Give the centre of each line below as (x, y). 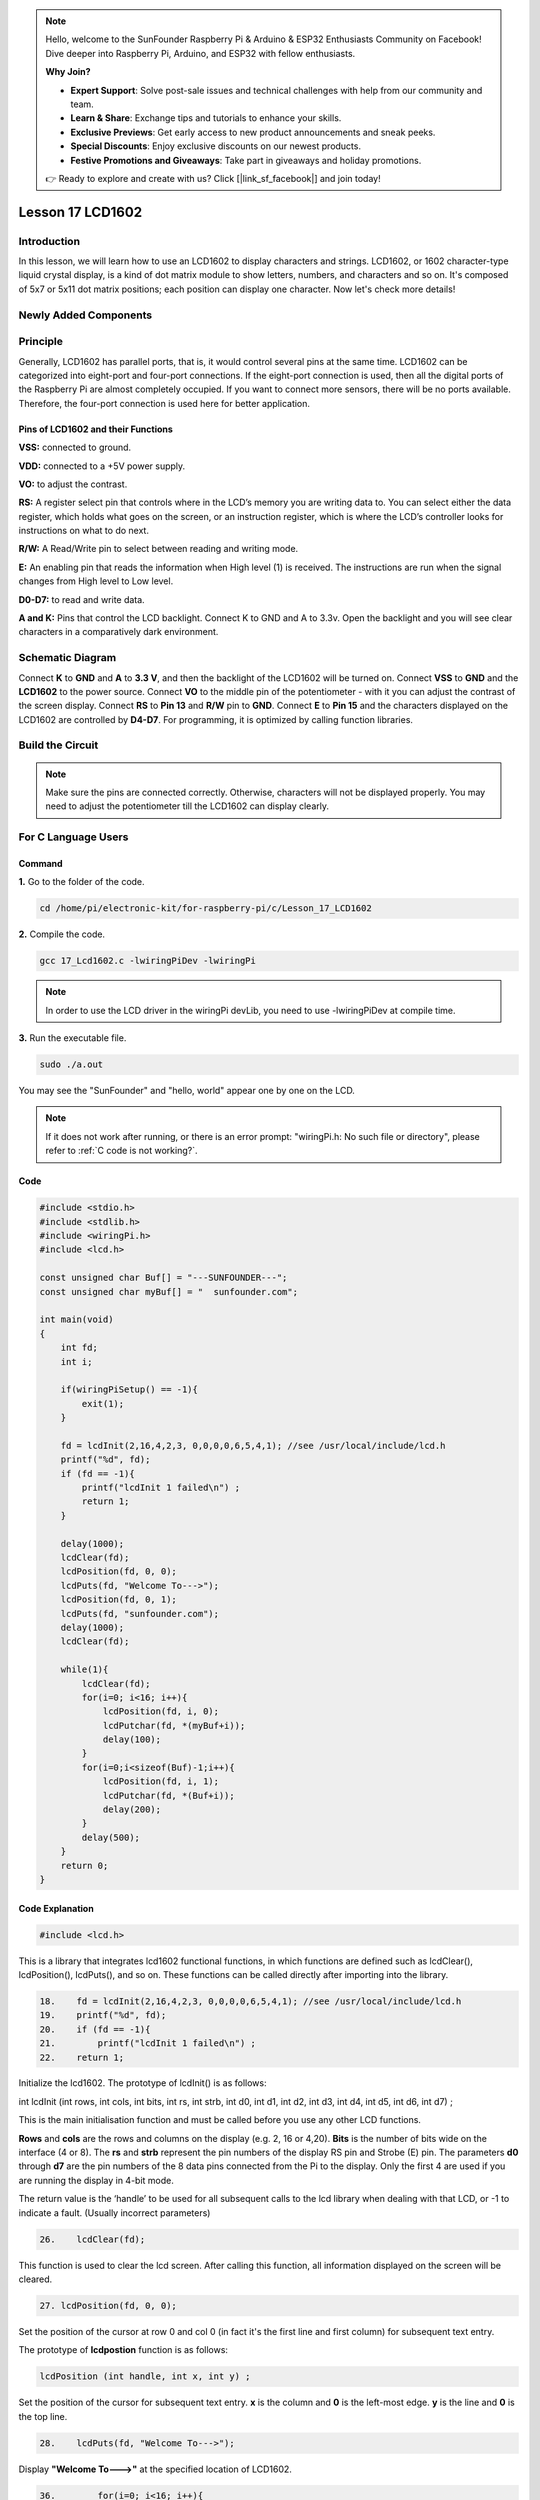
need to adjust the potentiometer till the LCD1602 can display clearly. (187, 806)
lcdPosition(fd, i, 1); (161, 1781)
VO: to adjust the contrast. (73, 484)
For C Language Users (73, 837)
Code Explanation (56, 1908)
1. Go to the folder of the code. (81, 882)
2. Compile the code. (61, 934)
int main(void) (76, 1319)
